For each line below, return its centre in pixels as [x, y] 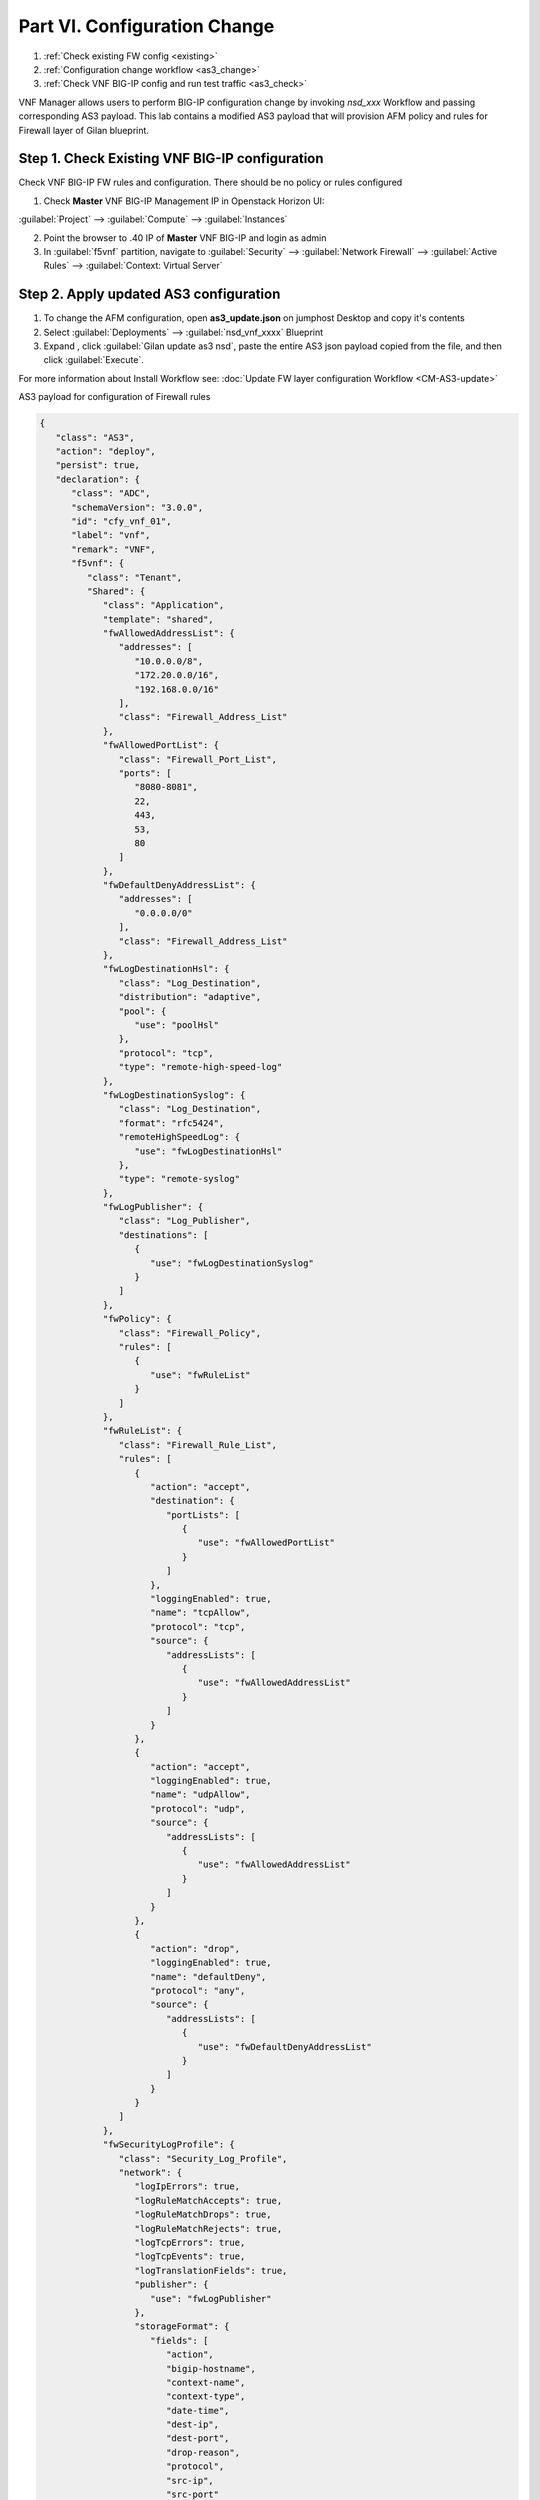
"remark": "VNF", [114, 549]
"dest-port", [197, 2438]
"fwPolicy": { [137, 1319]
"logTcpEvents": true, [190, 2256]
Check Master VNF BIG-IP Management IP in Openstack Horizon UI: [184, 201]
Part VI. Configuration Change [146, 26]
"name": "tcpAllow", [200, 1613]
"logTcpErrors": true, [190, 2242]
